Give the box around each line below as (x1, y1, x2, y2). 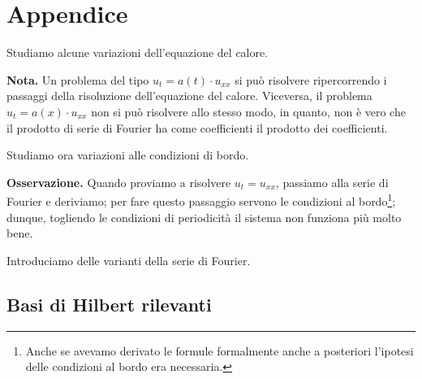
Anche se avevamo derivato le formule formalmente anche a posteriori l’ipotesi (25, 342, 414, 359)
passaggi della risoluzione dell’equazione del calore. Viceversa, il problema (6, 87, 372, 104)
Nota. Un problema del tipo (6, 71, 149, 88)
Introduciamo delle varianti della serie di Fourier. (6, 251, 251, 268)
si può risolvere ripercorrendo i (235, 71, 387, 88)
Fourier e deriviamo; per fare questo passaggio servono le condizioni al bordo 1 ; (6, 190, 396, 209)
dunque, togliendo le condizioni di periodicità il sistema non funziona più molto (6, 208, 402, 225)
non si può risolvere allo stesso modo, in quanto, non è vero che (91, 102, 406, 120)
